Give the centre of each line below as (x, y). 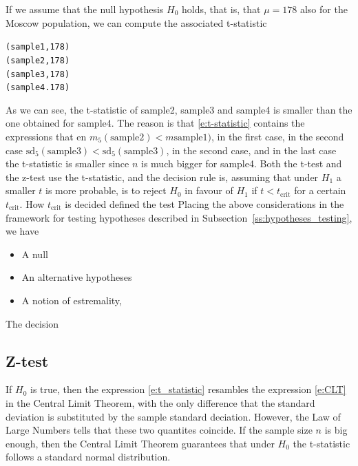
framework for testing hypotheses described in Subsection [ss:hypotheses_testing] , (179, 217)
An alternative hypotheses (77, 277)
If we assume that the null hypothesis (85, 9)
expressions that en (46, 136)
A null (35, 254)
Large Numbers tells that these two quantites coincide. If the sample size (159, 430)
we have (22, 231)
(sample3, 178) (38, 74)
